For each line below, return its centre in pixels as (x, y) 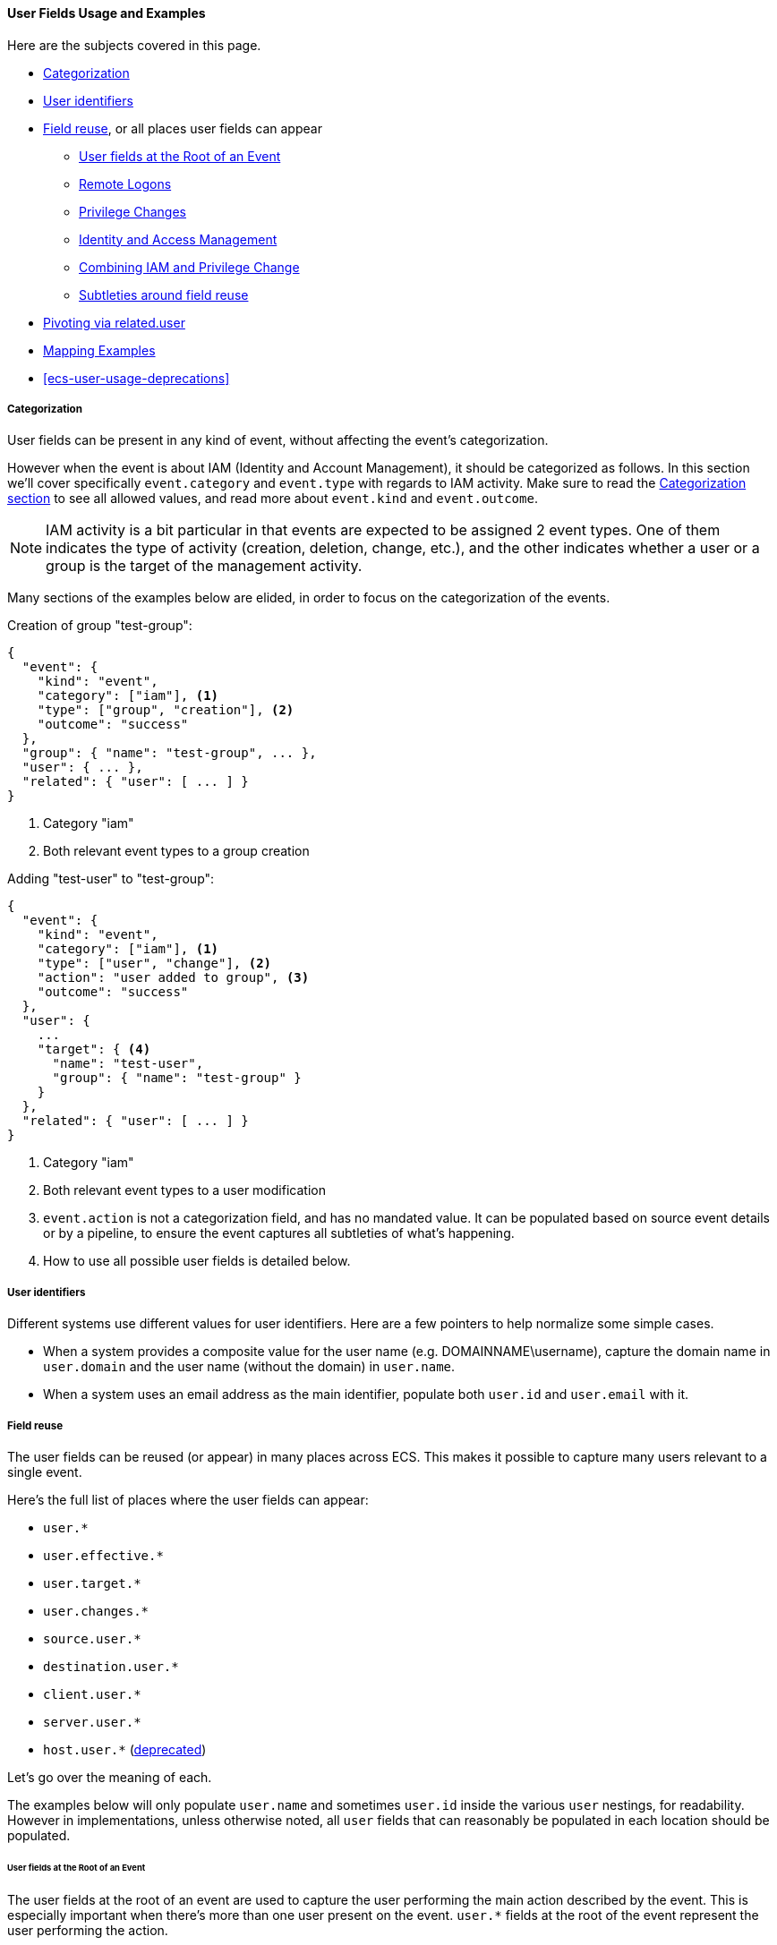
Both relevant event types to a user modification (184, 1190)
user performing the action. (88, 1930)
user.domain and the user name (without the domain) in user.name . (249, 1367)
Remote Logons (125, 183)
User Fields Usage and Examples (107, 13)
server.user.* (92, 1722)
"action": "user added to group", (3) (173, 978)
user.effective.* (103, 1555)
